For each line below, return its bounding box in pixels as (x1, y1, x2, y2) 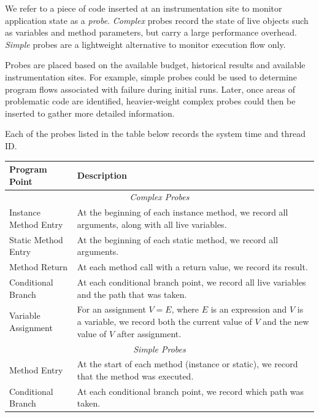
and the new (263, 315, 309, 328)
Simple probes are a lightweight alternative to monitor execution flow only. (5, 37, 286, 50)
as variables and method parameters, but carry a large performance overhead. (5, 26, 297, 39)
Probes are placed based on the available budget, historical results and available (5, 58, 306, 71)
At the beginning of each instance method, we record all (77, 206, 288, 219)
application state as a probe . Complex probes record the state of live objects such (5, 14, 309, 26)
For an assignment (77, 303, 146, 316)
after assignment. (117, 327, 182, 340)
